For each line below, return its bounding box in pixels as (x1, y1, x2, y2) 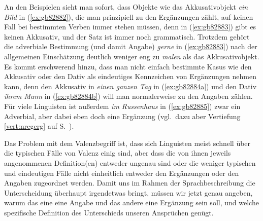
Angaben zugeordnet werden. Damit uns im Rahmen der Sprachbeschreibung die (4, 177, 255, 188)
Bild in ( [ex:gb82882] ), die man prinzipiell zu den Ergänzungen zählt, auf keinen (4, 11, 253, 22)
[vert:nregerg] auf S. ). (4, 121, 74, 131)
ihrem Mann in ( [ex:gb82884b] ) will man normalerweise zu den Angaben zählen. (4, 91, 253, 101)
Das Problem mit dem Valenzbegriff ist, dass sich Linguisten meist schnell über (4, 137, 251, 148)
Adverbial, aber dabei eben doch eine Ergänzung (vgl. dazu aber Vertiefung (4, 110, 241, 121)
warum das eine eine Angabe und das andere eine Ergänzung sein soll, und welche (4, 197, 259, 208)
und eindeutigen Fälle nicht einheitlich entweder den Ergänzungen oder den (4, 167, 239, 178)
